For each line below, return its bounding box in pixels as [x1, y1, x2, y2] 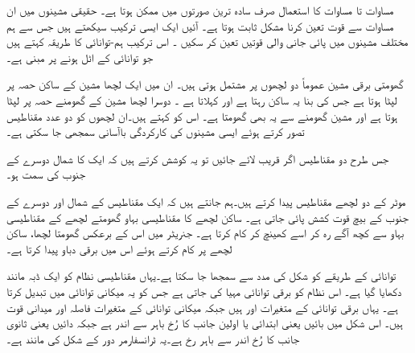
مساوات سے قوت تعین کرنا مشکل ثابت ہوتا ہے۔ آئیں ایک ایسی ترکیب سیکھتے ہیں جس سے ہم [6, 17, 394, 34]
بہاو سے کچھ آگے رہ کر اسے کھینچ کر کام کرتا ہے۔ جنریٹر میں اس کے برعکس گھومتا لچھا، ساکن [6, 224, 405, 241]
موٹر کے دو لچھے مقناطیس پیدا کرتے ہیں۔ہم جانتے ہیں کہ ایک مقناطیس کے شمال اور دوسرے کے [6, 192, 406, 209]
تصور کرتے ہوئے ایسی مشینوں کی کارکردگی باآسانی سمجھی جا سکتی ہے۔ [6, 123, 305, 140]
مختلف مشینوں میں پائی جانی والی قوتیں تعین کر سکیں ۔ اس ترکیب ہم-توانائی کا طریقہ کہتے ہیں [6, 33, 409, 50]
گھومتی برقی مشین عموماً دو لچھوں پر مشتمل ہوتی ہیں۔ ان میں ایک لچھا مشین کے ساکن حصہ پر [6, 76, 404, 92]
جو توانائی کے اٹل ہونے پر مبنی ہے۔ [6, 48, 154, 65]
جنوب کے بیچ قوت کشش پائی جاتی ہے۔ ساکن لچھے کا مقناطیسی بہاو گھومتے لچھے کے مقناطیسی [6, 208, 409, 225]
